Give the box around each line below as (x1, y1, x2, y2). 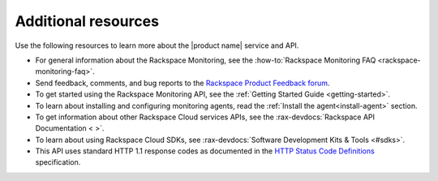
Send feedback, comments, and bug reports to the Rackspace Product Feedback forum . (35, 78, 330, 88)
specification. (35, 157, 81, 167)
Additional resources (15, 12, 160, 30)
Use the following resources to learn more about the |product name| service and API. (15, 41, 299, 50)
